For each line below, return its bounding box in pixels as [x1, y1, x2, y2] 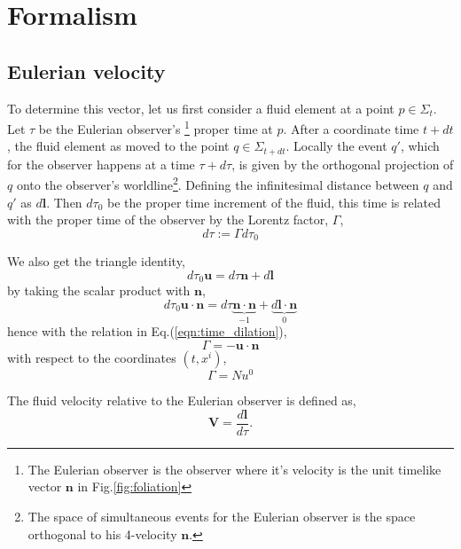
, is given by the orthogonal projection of [231, 154, 454, 173]
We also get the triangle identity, [7, 252, 185, 271]
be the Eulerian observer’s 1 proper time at [38, 117, 273, 137]
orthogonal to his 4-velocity [27, 524, 177, 543]
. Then [46, 192, 82, 211]
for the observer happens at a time [7, 154, 195, 173]
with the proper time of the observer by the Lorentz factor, [7, 210, 329, 229]
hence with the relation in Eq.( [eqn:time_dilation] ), [7, 322, 287, 341]
